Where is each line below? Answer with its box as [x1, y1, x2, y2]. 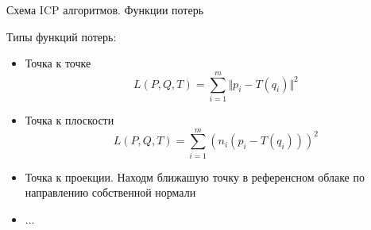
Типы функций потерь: [6, 28, 117, 44]
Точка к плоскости [25, 111, 114, 128]
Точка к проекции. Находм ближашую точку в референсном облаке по [25, 168, 365, 185]
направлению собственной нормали [25, 184, 196, 201]
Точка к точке [25, 55, 91, 71]
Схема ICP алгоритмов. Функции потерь [6, 2, 204, 17]
